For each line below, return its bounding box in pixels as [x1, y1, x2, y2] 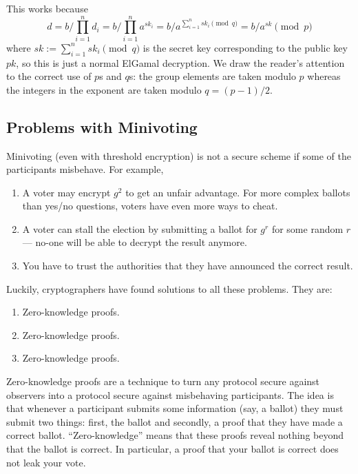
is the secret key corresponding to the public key [143, 40, 348, 54]
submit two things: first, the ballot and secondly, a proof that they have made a [6, 414, 343, 429]
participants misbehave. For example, [6, 162, 164, 176]
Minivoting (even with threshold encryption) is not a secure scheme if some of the [6, 148, 351, 163]
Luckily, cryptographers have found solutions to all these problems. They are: [6, 281, 333, 296]
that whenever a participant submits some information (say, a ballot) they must [6, 401, 344, 415]
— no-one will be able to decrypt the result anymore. [22, 235, 247, 249]
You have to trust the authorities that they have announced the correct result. [22, 258, 353, 273]
